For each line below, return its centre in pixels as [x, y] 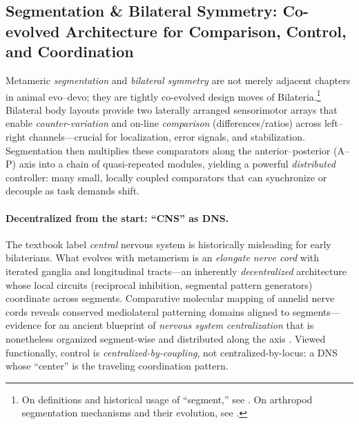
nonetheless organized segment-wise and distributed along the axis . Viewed [166, 338]
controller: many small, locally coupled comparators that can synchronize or [166, 177]
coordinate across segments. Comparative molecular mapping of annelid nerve [170, 298]
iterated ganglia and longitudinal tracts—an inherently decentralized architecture [176, 271]
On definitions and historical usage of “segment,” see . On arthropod [167, 399]
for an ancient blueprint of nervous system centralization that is [179, 325]
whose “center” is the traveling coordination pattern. [117, 366]
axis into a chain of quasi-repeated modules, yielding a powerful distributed [177, 164]
